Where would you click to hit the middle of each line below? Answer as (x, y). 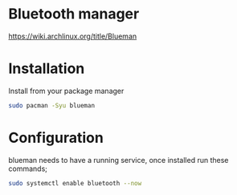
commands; (28, 169)
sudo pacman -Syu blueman (51, 105)
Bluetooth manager (74, 14)
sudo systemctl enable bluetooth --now (75, 183)
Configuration (56, 138)
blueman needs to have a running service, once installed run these (118, 160)
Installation (47, 69)
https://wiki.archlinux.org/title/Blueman (73, 36)
